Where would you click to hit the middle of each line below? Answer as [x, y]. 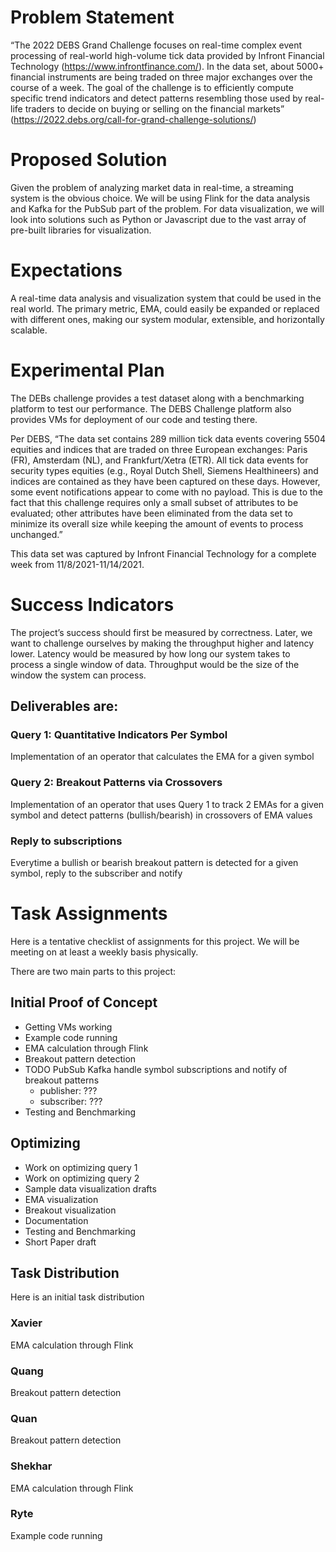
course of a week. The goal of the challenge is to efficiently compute [152, 87]
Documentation [56, 1220]
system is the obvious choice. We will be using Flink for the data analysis [160, 198]
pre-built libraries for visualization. [81, 230]
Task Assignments [89, 913]
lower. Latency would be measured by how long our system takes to [150, 653]
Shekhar [31, 1466]
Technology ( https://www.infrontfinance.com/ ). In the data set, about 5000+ [167, 66]
